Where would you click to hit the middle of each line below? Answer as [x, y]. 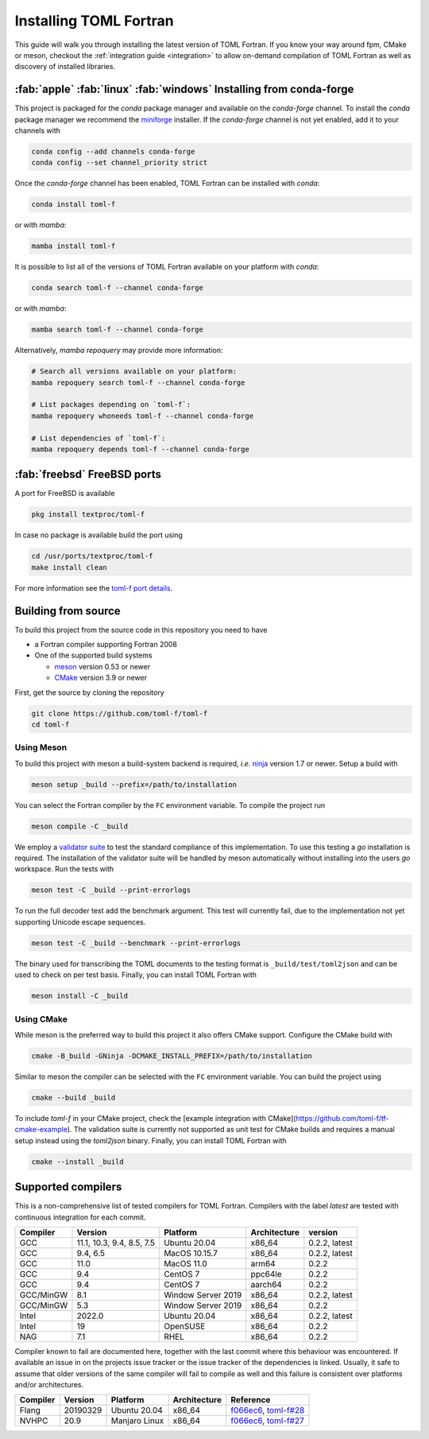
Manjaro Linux [137, 1421]
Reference [251, 1400]
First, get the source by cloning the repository [89, 692]
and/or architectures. [49, 1385]
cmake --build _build [73, 1098]
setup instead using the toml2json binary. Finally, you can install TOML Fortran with [151, 1140]
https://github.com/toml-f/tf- [342, 1118]
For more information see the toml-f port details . [94, 588]
